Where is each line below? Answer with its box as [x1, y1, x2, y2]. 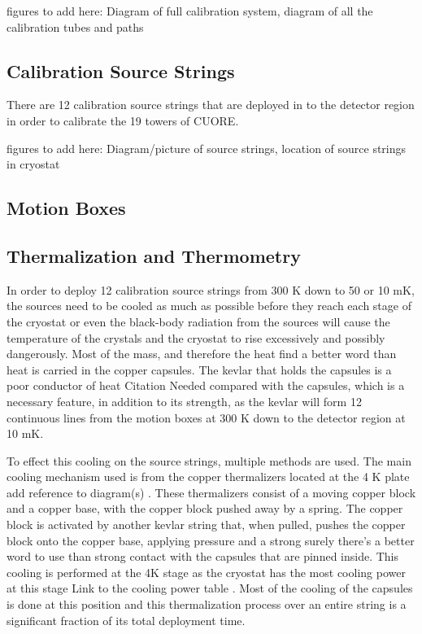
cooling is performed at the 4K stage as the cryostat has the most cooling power [7, 563, 406, 580]
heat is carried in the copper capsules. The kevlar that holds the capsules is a [7, 361, 392, 378]
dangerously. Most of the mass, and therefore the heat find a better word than [7, 345, 397, 362]
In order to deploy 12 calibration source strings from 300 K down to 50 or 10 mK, [7, 281, 415, 298]
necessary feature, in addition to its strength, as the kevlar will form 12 [7, 392, 362, 409]
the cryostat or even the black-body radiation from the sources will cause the [7, 313, 390, 330]
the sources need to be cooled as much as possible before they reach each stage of [7, 297, 411, 314]
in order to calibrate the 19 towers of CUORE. [7, 111, 239, 129]
